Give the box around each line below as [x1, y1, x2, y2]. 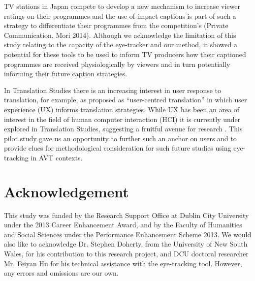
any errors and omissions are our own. [4, 268, 119, 278]
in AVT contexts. [31, 152, 83, 162]
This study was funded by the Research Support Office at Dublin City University [4, 210, 249, 220]
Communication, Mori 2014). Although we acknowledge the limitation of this [4, 30, 236, 40]
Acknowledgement [4, 181, 129, 201]
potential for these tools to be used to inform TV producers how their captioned [4, 49, 246, 59]
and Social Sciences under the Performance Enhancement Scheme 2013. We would [4, 229, 252, 239]
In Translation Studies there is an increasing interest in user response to [4, 85, 222, 95]
